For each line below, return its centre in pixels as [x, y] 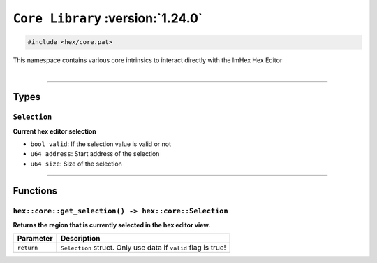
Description [80, 239]
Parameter [35, 239]
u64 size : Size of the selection [76, 164]
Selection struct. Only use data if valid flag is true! [143, 248]
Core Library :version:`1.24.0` [108, 18]
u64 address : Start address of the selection [95, 154]
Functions [35, 191]
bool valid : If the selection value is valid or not [101, 144]
